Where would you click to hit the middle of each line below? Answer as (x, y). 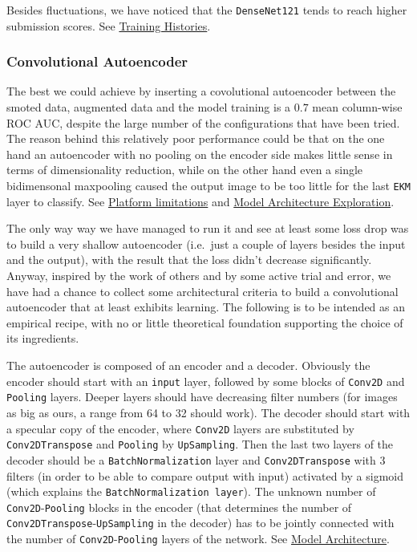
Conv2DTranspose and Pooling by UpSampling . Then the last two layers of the (200, 444)
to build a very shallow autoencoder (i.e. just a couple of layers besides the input (206, 244)
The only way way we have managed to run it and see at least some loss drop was (208, 228)
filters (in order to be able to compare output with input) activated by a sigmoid (205, 475)
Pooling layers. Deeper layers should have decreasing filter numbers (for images (202, 397)
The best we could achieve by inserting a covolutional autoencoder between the (201, 91)
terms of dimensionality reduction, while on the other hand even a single (185, 170)
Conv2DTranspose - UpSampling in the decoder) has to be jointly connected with (200, 523)
